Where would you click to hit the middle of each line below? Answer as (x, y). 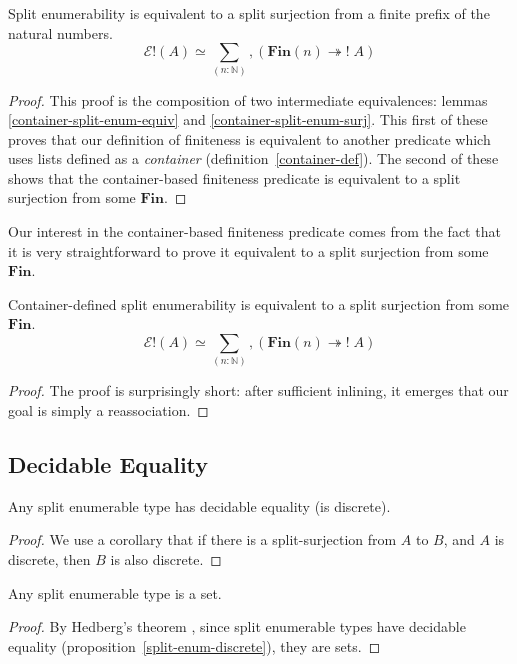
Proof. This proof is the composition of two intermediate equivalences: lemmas (248, 99)
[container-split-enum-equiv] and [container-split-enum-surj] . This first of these (248, 119)
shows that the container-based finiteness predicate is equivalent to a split (234, 177)
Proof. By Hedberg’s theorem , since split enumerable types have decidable (237, 626)
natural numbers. (60, 32)
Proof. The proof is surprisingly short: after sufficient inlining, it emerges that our (258, 390)
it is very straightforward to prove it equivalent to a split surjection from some (248, 250)
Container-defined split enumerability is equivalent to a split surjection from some (259, 303)
